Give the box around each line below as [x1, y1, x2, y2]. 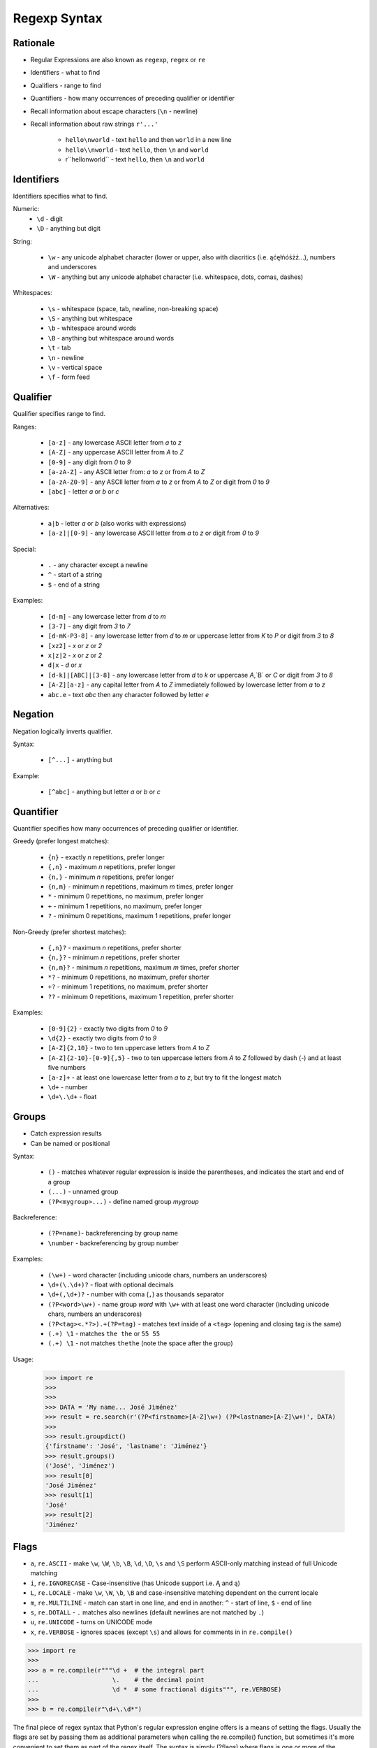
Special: [13, 545, 36, 553]
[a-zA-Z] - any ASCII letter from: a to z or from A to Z [47, 468, 205, 476]
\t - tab [47, 343, 71, 352]
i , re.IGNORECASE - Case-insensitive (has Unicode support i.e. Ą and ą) [30, 1579, 241, 1587]
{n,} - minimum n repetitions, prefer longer [47, 873, 175, 881]
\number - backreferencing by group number [47, 1238, 179, 1247]
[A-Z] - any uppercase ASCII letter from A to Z [47, 448, 184, 457]
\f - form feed [47, 373, 90, 381]
